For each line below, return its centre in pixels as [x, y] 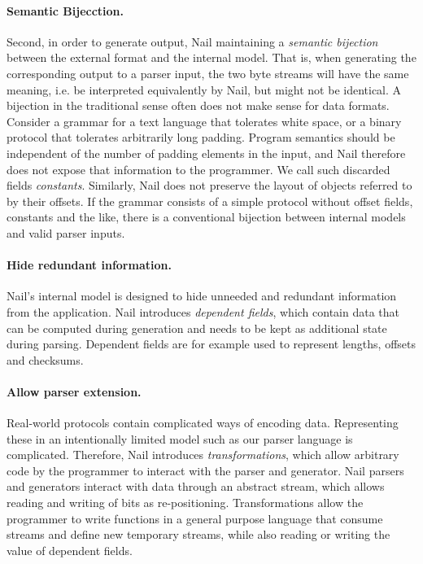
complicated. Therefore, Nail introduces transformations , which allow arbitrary [203, 455]
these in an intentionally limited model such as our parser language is [180, 438]
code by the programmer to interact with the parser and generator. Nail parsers [205, 470]
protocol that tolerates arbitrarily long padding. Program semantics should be [201, 137]
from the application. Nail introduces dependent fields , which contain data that [203, 311]
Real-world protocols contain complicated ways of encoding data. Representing [203, 423]
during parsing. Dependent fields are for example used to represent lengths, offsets [211, 344]
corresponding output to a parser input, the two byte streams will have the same [208, 73]
